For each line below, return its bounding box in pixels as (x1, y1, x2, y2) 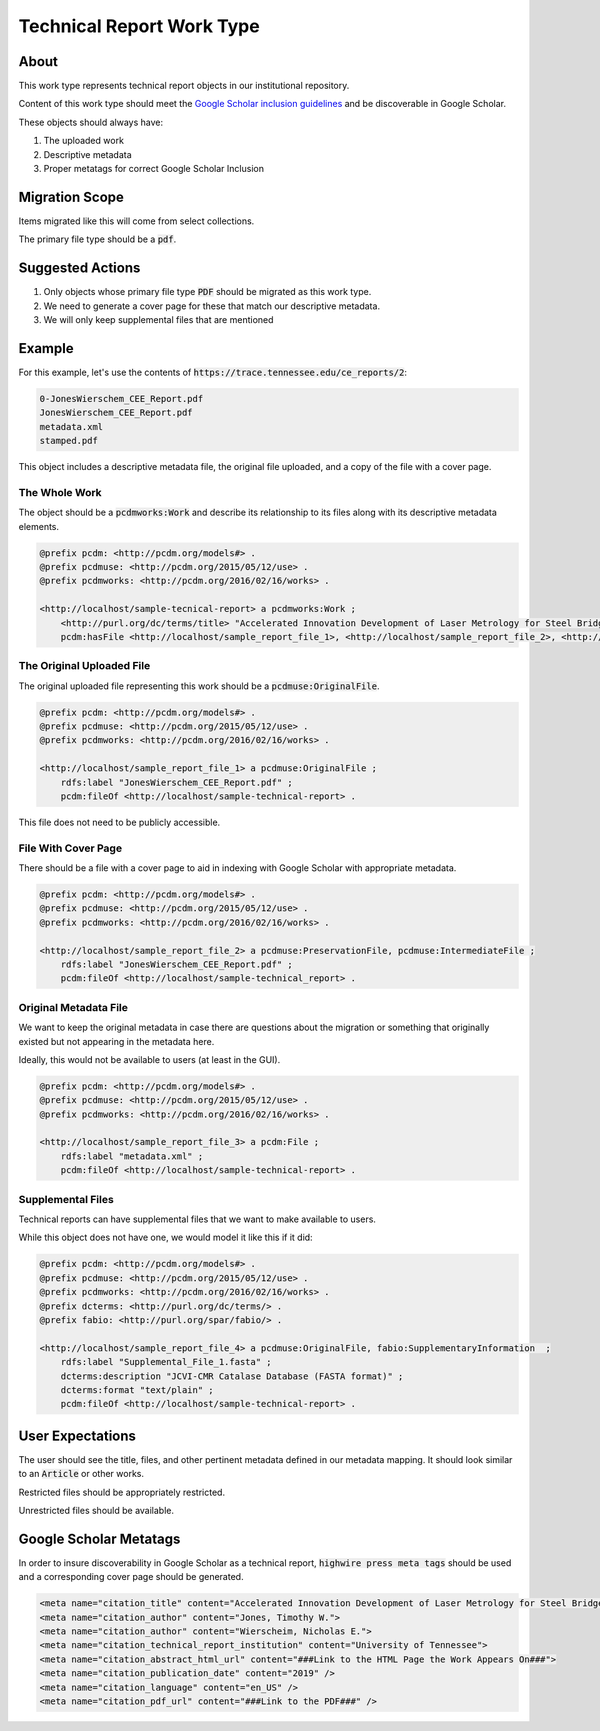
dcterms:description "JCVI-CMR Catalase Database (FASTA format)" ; (60, 1370, 404, 1382)
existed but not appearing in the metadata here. (18, 1035, 215, 1047)
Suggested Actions (18, 260, 141, 277)
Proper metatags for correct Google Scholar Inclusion (43, 163, 265, 175)
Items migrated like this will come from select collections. (18, 215, 255, 227)
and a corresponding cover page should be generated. (18, 1571, 244, 1583)
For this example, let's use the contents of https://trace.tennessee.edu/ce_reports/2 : (18, 366, 408, 378)
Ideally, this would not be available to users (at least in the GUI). (18, 1053, 281, 1065)
